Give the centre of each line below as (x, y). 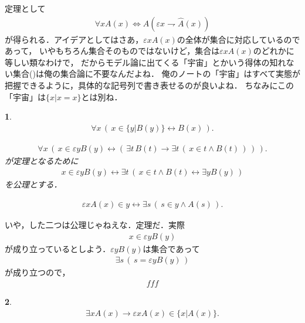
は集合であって (171, 248)
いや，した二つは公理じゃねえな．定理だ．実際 (95, 225)
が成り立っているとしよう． (58, 248)
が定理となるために (42, 160)
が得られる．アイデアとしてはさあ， (74, 39)
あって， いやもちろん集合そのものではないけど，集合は (112, 51)
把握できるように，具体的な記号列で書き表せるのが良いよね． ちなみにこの (150, 85)
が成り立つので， (38, 272)
